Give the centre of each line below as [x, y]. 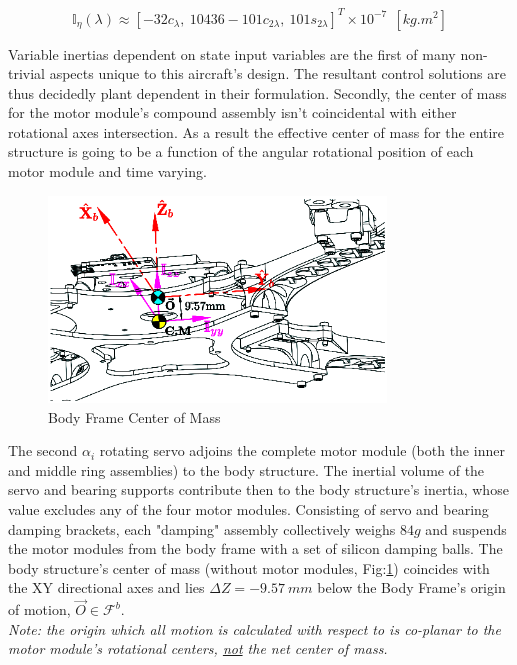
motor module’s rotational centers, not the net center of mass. [198, 648]
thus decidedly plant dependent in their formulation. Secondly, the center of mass [257, 92]
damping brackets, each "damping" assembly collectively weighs [202, 528]
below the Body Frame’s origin [411, 587]
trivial [27, 73]
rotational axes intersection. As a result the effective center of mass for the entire [256, 131]
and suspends [466, 528]
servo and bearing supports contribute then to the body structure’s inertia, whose [258, 489]
